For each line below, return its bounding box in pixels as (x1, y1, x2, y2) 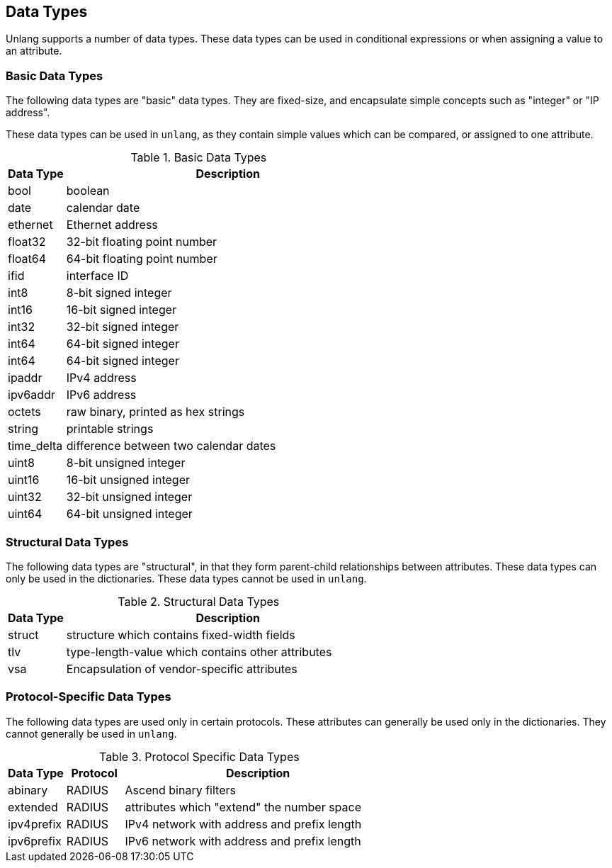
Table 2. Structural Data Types (118, 594, 280, 609)
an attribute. (6, 45, 62, 57)
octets (8, 405, 41, 419)
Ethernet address (66, 218, 158, 232)
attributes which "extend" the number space (125, 799, 362, 814)
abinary (8, 782, 48, 797)
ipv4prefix (8, 816, 62, 831)
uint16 (8, 473, 40, 487)
